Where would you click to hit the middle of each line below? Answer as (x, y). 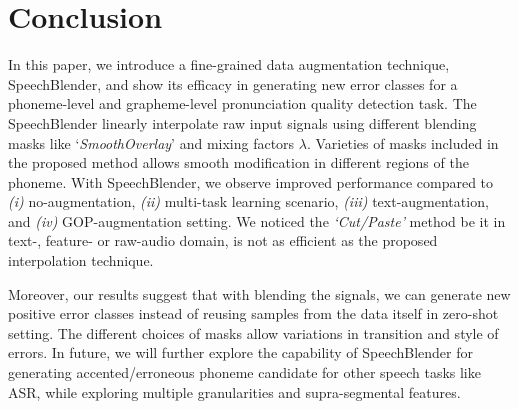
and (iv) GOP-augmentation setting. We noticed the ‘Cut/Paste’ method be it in (257, 220)
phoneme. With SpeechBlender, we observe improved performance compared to (251, 181)
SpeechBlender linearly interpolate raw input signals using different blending (242, 122)
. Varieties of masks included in (402, 142)
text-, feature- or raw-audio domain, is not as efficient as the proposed (223, 240)
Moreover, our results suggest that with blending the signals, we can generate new (259, 293)
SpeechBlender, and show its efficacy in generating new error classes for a (233, 83)
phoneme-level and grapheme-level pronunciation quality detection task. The (242, 103)
